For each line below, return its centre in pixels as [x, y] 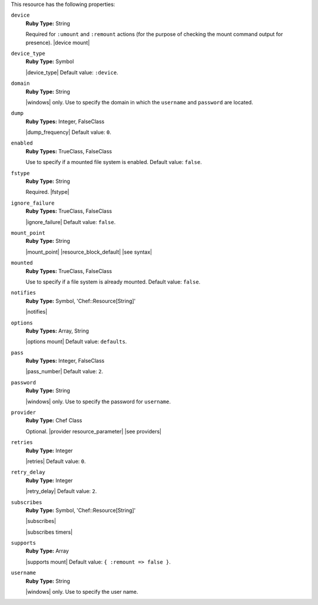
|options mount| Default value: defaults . [76, 341]
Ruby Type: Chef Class [54, 420]
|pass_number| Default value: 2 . [64, 371]
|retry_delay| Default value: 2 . [61, 491]
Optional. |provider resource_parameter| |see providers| [94, 431]
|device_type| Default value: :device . [72, 72]
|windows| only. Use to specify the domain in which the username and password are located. [139, 102]
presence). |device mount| [58, 42]
